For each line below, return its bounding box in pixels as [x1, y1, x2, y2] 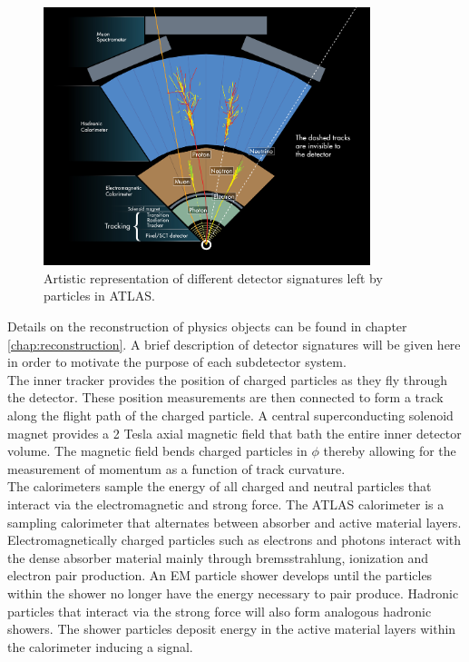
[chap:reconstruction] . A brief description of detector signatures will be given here [7, 334, 461, 353]
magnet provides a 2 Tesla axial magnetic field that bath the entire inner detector [7, 423, 462, 442]
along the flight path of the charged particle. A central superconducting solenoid [7, 406, 454, 425]
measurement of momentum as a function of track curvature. [7, 459, 346, 478]
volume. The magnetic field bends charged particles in [7, 441, 308, 460]
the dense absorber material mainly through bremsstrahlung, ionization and [7, 548, 429, 567]
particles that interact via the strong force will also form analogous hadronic [7, 601, 432, 620]
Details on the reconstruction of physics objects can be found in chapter [7, 317, 407, 336]
